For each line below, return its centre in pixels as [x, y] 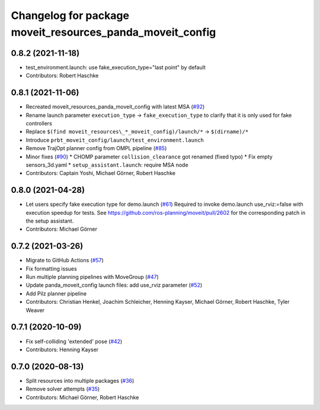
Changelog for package [70, 15]
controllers [39, 123]
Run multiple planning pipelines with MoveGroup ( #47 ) [92, 277]
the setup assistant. [50, 221]
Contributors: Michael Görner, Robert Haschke [82, 397]
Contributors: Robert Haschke [62, 76]
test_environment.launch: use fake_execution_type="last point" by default [116, 67]
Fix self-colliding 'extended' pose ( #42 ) [74, 341]
